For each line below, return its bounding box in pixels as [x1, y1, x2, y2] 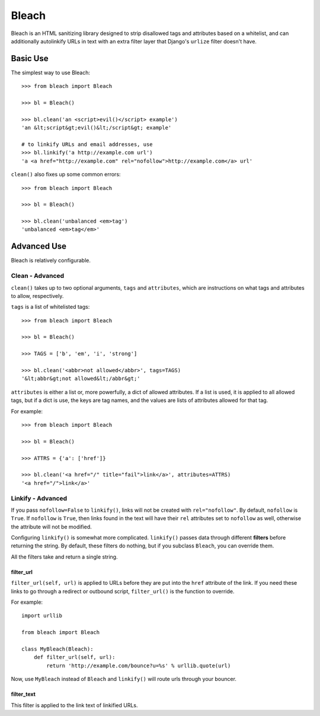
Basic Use [11, 53, 49, 64]
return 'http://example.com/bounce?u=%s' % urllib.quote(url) [46, 662, 231, 669]
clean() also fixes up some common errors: [11, 171, 121, 178]
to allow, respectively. [11, 292, 64, 299]
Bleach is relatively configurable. [11, 257, 91, 264]
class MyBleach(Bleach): [21, 645, 94, 652]
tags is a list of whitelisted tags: [11, 303, 90, 311]
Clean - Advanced [11, 272, 65, 280]
